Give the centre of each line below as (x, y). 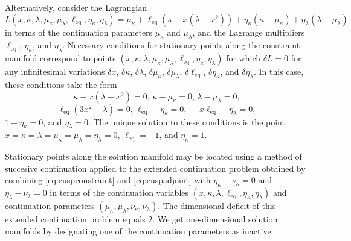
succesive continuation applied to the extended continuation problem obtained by (155, 168)
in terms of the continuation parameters (79, 32)
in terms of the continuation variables (119, 192)
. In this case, (279, 71)
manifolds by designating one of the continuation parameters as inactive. (139, 230)
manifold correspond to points (60, 58)
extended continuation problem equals (75, 219)
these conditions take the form (61, 84)
